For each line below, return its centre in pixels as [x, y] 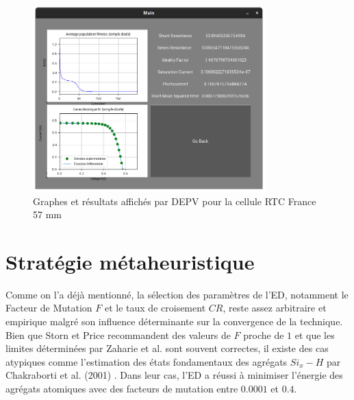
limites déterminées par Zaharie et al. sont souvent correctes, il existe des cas [167, 348]
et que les [315, 334]
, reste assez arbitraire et [275, 308]
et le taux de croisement [155, 308]
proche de [264, 334]
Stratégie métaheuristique [130, 261]
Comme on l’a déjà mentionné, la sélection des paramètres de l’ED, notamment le [177, 294]
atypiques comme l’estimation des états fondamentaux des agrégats [147, 361]
